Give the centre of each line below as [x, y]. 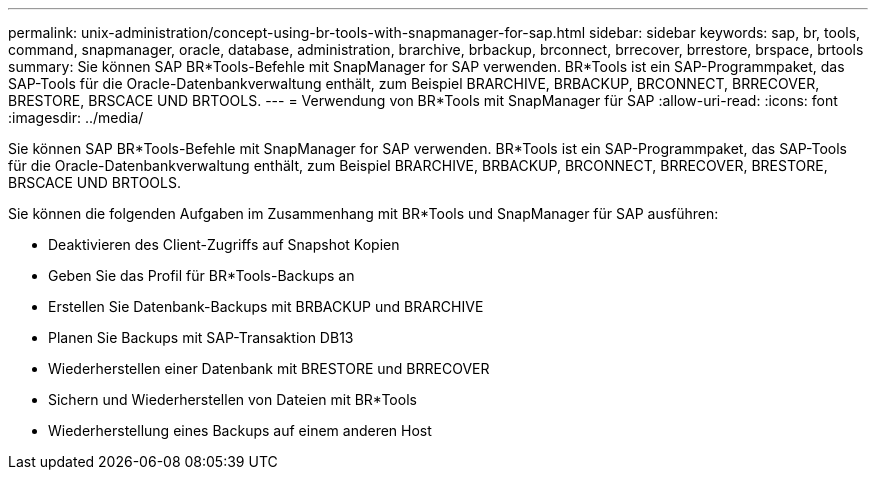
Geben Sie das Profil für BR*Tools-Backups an [201, 275]
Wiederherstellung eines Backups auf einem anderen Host [240, 430]
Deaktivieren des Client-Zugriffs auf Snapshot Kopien [224, 244]
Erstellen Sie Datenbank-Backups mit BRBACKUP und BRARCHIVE [266, 306]
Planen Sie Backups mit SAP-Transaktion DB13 [201, 337]
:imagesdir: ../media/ [76, 117]
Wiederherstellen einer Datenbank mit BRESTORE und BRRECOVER [269, 368]
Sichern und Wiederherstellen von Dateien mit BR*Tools [232, 399]
